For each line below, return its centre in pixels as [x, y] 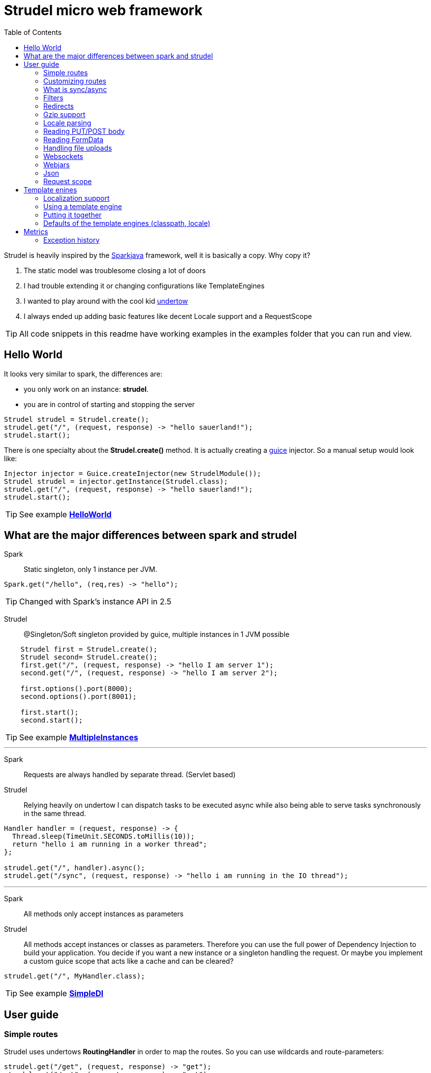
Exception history [72, 240]
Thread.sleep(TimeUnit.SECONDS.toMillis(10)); [103, 836]
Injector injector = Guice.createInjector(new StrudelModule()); [133, 473]
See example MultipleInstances [79, 738]
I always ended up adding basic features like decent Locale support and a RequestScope [168, 316]
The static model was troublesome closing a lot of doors [115, 270]
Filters [53, 97]
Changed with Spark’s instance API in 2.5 [95, 602]
